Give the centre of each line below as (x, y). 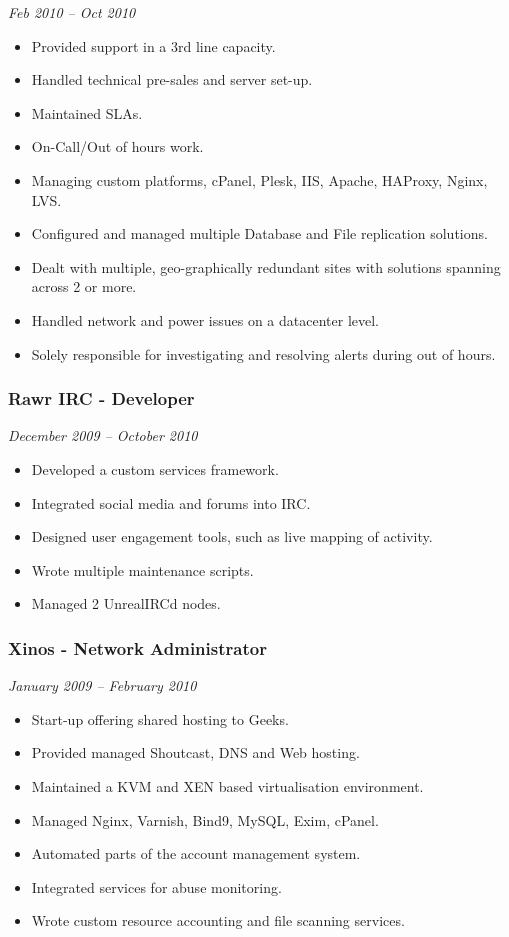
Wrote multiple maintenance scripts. (142, 569)
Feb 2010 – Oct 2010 (72, 12)
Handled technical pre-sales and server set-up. (172, 79)
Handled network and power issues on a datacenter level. (205, 319)
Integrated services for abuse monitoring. (156, 886)
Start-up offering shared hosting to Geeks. (160, 718)
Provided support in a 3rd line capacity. (153, 45)
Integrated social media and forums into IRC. (171, 502)
